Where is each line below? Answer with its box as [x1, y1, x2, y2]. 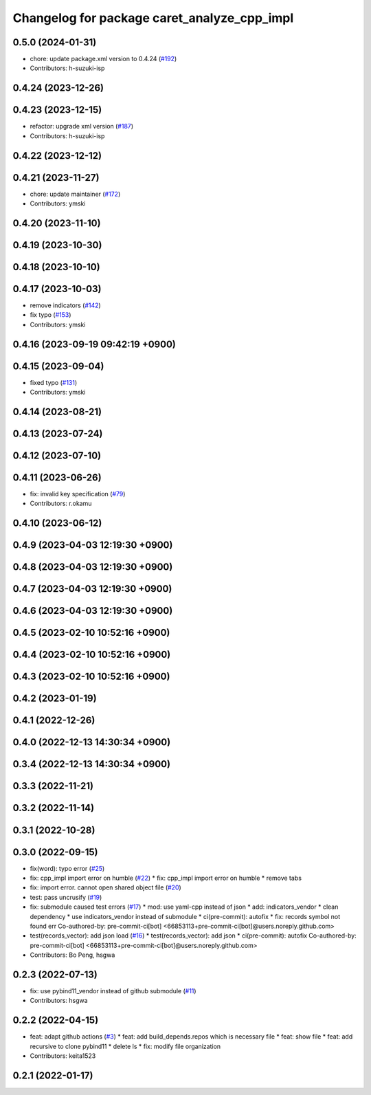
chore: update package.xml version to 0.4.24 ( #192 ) [30, 55, 177, 63]
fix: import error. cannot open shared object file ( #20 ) [30, 883, 181, 892]
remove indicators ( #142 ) [30, 301, 101, 309]
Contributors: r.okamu [30, 499, 92, 508]
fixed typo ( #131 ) [30, 378, 78, 386]
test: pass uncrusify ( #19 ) [30, 893, 102, 901]
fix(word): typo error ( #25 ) [30, 864, 105, 872]
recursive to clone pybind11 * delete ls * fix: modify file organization [30, 1042, 221, 1050]
